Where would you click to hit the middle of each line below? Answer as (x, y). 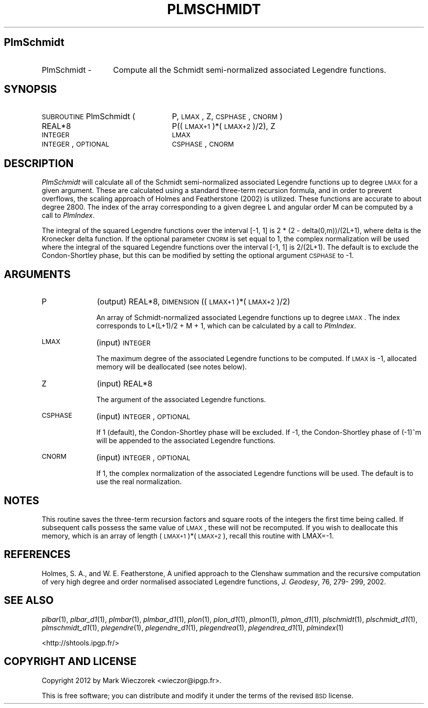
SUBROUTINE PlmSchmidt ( (88, 117)
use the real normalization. (139, 482)
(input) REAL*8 (125, 384)
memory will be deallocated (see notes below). (172, 367)
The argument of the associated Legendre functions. (181, 400)
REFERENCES (37, 555)
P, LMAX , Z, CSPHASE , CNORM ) (227, 117)
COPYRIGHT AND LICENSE (70, 662)
